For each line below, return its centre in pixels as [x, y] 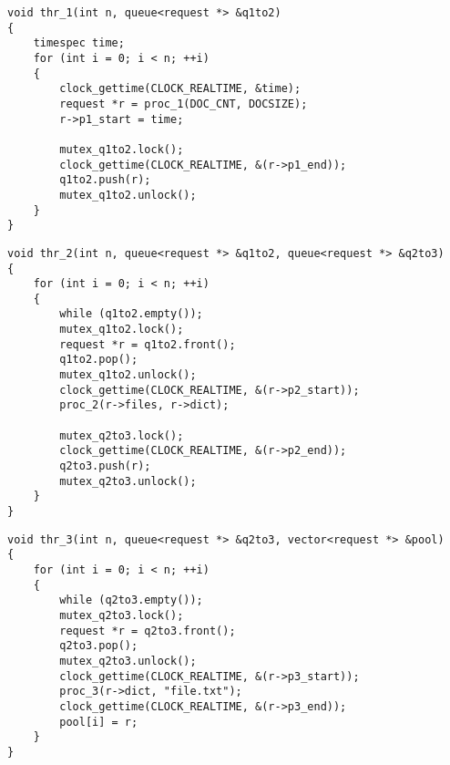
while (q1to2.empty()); [131, 314]
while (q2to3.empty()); [131, 600]
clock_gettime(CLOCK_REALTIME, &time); [180, 89]
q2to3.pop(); [99, 646]
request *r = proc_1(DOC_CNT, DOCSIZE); [184, 103]
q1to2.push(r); [105, 180]
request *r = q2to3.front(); [148, 631]
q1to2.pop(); [99, 360]
